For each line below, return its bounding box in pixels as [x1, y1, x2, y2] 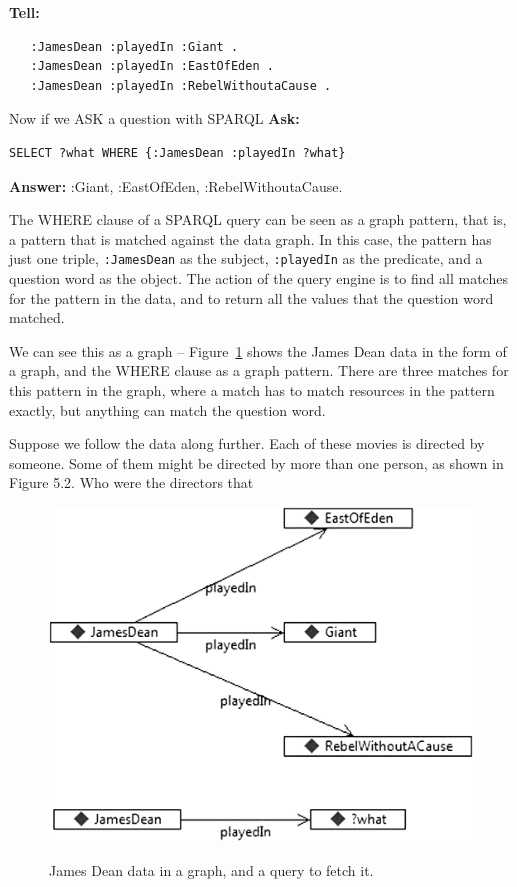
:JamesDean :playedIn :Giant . [30, 39, 239, 54]
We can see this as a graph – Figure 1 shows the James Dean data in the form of [9, 340, 507, 361]
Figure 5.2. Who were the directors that [9, 472, 254, 493]
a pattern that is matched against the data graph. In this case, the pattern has [9, 228, 492, 249]
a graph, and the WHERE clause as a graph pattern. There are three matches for [9, 360, 509, 381]
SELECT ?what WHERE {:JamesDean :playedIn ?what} [9, 145, 346, 160]
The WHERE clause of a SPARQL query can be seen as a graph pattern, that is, [9, 209, 507, 230]
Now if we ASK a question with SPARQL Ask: [9, 108, 300, 129]
